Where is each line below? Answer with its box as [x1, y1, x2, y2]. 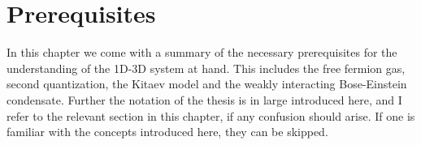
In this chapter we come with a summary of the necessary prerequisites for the [7, 44, 397, 61]
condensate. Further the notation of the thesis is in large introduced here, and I [7, 91, 402, 108]
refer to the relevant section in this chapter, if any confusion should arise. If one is [7, 107, 415, 124]
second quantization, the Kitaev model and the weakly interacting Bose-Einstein [7, 75, 407, 92]
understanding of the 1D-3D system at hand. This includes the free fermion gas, [7, 59, 406, 76]
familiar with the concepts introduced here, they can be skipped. [7, 123, 328, 140]
